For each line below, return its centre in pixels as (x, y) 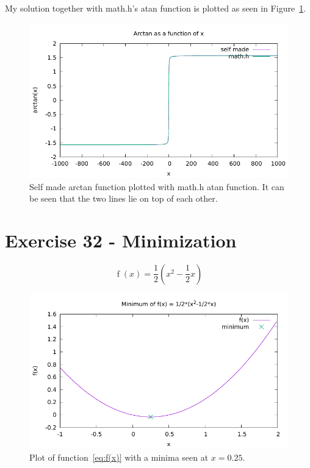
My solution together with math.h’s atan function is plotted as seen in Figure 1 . (156, 8)
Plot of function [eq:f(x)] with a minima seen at (119, 457)
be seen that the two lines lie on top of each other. (124, 198)
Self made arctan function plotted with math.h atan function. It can (157, 186)
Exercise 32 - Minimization (121, 240)
